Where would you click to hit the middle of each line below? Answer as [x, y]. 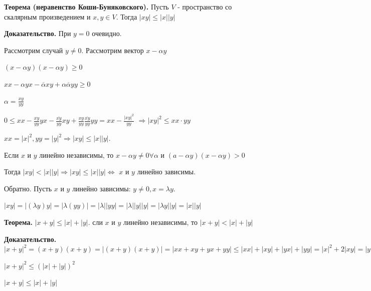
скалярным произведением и [47, 16]
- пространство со [205, 7]
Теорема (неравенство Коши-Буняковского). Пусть [86, 7]
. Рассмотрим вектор [113, 50]
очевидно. [107, 33]
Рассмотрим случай [34, 50]
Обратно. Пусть [28, 188]
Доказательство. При [38, 33]
